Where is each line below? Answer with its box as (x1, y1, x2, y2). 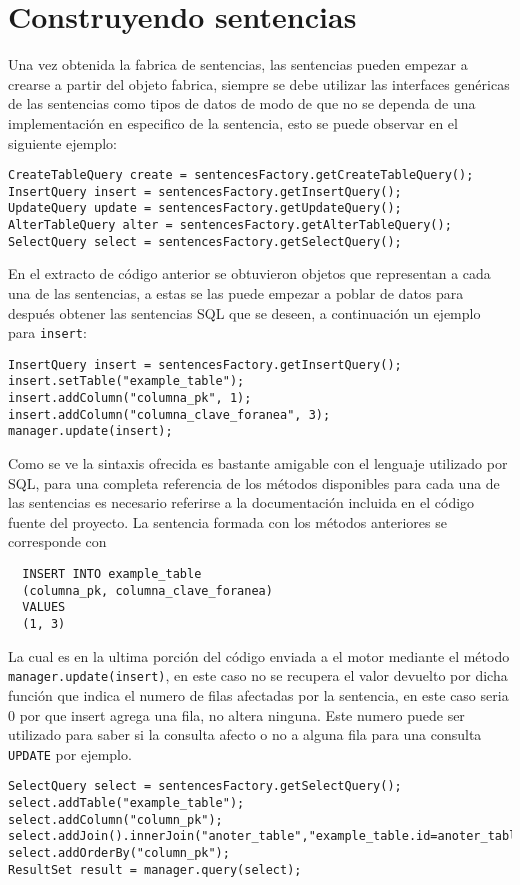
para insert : (8, 322, 87, 343)
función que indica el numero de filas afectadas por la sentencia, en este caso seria (8, 684, 509, 705)
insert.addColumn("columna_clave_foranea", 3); (8, 407, 331, 422)
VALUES (22, 600, 66, 615)
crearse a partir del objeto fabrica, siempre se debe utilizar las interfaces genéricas (8, 73, 510, 94)
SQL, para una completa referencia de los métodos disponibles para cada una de (8, 472, 500, 493)
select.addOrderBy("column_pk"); (8, 846, 230, 860)
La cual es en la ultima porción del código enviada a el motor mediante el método (8, 645, 510, 666)
